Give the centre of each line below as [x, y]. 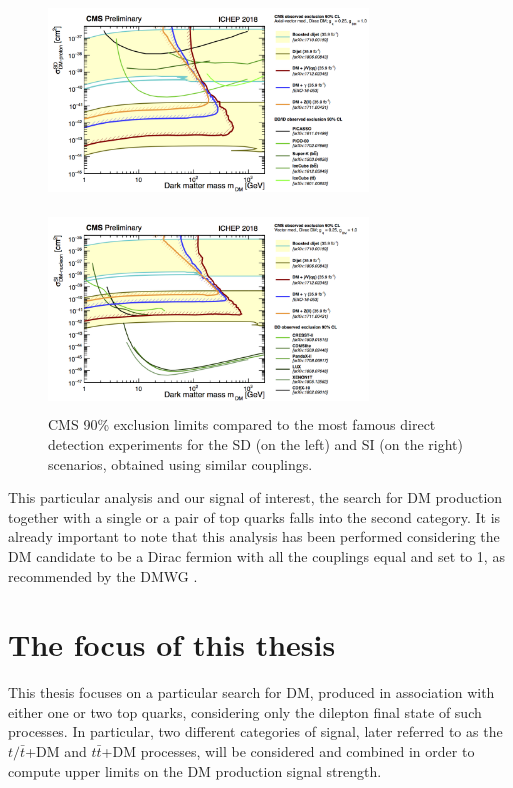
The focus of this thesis [172, 644]
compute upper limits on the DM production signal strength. [195, 770]
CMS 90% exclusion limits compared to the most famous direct [242, 424]
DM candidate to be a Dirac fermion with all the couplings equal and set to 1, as [256, 555]
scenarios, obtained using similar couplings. [180, 463]
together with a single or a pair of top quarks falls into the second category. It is [254, 516]
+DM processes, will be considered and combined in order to [288, 751]
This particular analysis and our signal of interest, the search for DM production [255, 497]
